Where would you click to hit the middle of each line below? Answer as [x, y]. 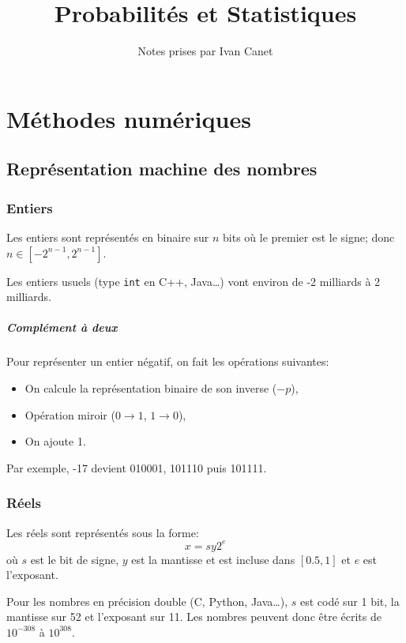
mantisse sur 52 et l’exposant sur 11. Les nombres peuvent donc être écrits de [194, 617]
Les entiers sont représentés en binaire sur [108, 237]
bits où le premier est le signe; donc [309, 237]
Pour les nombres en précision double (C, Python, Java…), [147, 601]
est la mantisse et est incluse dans [213, 559]
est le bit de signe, [75, 559]
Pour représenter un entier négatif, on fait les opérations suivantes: [168, 361]
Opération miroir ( [70, 414]
